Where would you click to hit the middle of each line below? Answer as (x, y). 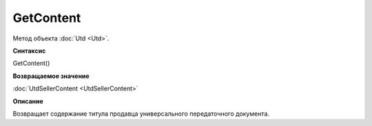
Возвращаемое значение (51, 76)
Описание (28, 101)
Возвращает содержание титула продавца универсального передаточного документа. (141, 114)
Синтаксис (29, 51)
